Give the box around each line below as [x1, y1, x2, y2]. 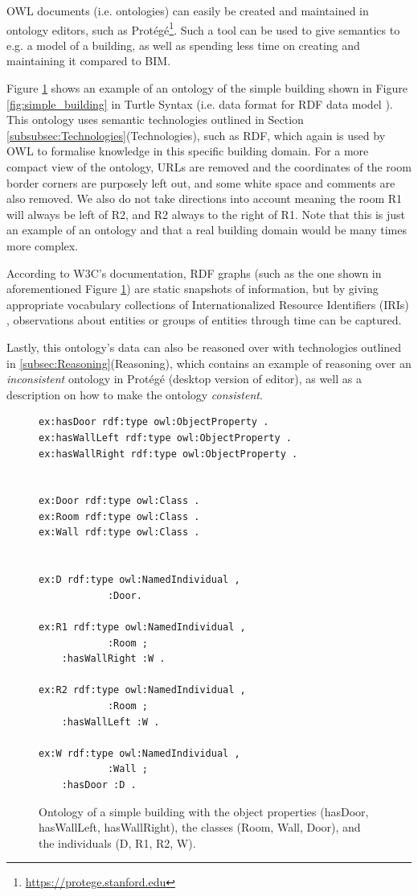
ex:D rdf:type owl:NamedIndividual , [39, 574, 240, 586]
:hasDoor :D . [61, 778, 137, 791]
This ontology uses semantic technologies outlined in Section [6, 111, 304, 128]
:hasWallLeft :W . [61, 716, 160, 728]
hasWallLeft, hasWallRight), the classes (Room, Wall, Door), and [39, 819, 361, 836]
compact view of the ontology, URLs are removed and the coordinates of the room [6, 159, 412, 175]
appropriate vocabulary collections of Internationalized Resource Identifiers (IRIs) [6, 295, 409, 312]
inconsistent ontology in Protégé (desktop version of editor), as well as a [6, 370, 362, 387]
